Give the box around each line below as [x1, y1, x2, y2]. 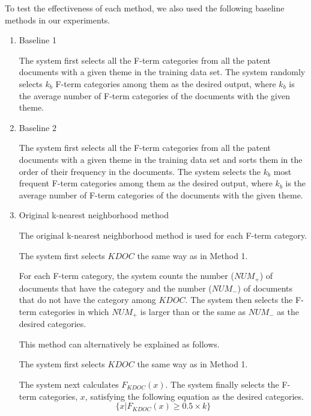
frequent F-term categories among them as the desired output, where [19, 177, 273, 189]
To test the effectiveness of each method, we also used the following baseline [5, 2, 285, 14]
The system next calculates [19, 378, 119, 390]
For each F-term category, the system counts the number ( [19, 269, 234, 282]
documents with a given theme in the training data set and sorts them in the [19, 153, 303, 165]
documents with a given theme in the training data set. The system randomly [19, 66, 306, 78]
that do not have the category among [19, 293, 156, 306]
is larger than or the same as [140, 305, 246, 317]
